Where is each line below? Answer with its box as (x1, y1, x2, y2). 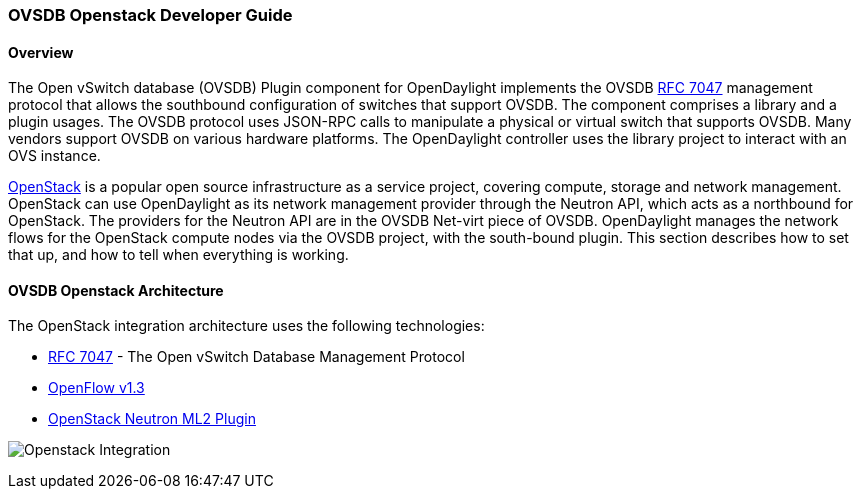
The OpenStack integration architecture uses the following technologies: (8, 317, 485, 335)
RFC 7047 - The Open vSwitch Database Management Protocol (48, 348, 465, 366)
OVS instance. (8, 147, 101, 165)
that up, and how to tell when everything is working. (8, 246, 349, 264)
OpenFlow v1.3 (48, 379, 145, 397)
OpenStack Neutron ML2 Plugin (48, 410, 256, 428)
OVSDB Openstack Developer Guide (8, 5, 293, 25)
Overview (8, 43, 74, 61)
